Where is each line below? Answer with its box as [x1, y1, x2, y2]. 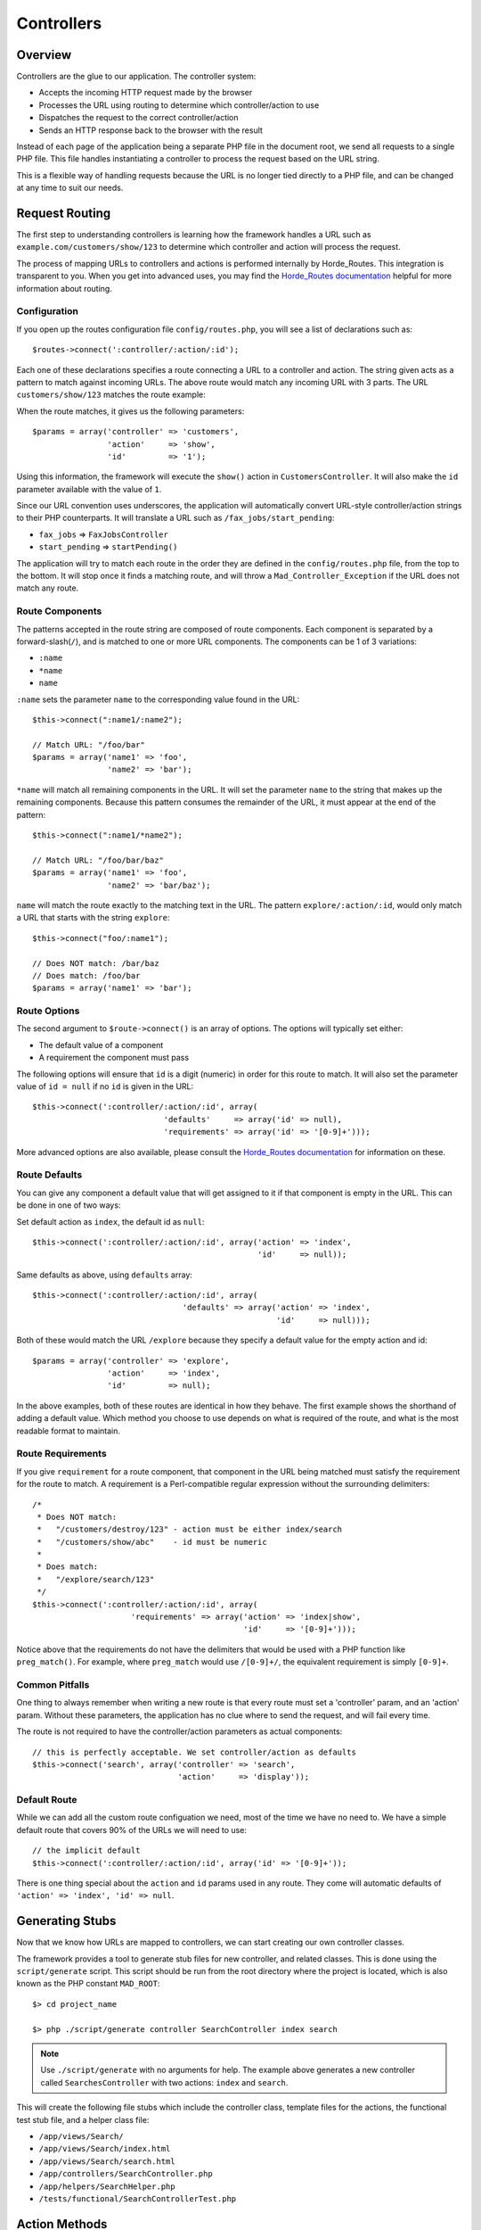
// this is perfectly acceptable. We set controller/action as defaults [32, 1747, 356, 1757]
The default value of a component [38, 1039, 164, 1050]
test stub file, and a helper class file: [16, 2114, 150, 2125]
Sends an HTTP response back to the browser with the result [38, 125, 263, 136]
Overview [16, 47, 72, 62]
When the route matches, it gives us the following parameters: [16, 406, 245, 417]
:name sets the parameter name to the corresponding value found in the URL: [16, 694, 300, 705]
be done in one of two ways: [16, 1200, 121, 1210]
